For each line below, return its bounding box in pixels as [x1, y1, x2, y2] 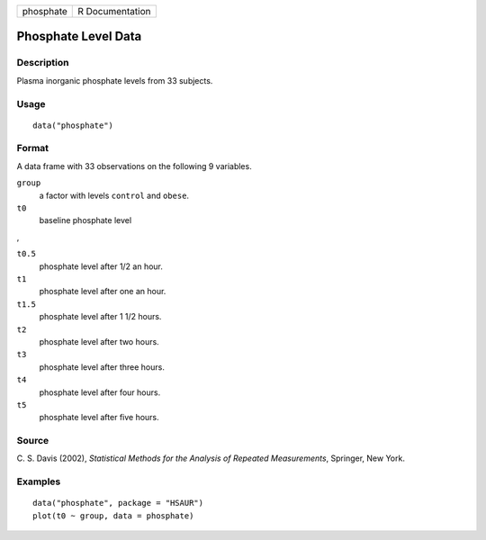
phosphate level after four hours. [39, 387, 161, 398]
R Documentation [77, 5, 151, 17]
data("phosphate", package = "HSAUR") [32, 498, 204, 508]
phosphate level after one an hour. [39, 286, 166, 297]
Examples [16, 475, 61, 488]
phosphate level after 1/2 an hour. [39, 261, 164, 272]
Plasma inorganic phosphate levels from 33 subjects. [16, 75, 213, 85]
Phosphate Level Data [16, 29, 142, 44]
